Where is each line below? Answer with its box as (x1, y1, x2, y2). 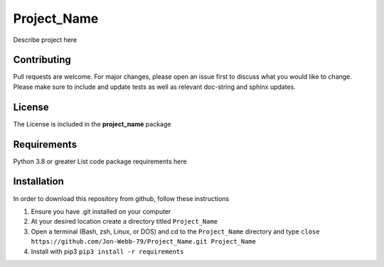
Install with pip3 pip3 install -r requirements (31, 247, 184, 256)
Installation (13, 175, 64, 187)
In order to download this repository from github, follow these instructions (13, 194, 230, 202)
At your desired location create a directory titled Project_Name (31, 217, 218, 226)
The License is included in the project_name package (13, 119, 171, 128)
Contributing (13, 54, 71, 66)
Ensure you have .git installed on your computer (31, 207, 171, 216)
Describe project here (13, 36, 78, 44)
